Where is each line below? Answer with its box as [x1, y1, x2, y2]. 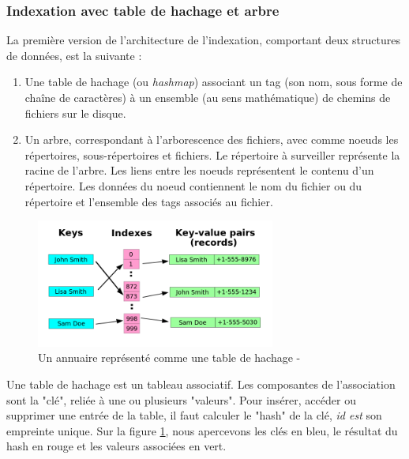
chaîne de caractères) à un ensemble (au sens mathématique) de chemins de [24, 89, 391, 105]
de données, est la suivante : [6, 47, 142, 63]
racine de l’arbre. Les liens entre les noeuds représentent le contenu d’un [24, 162, 374, 179]
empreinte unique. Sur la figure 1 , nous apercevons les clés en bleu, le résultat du [6, 422, 398, 438]
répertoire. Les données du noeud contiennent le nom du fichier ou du [24, 177, 362, 194]
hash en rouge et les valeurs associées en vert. [6, 438, 227, 454]
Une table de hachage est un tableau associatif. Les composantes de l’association [6, 375, 396, 392]
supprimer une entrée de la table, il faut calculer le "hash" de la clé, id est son [6, 407, 382, 423]
